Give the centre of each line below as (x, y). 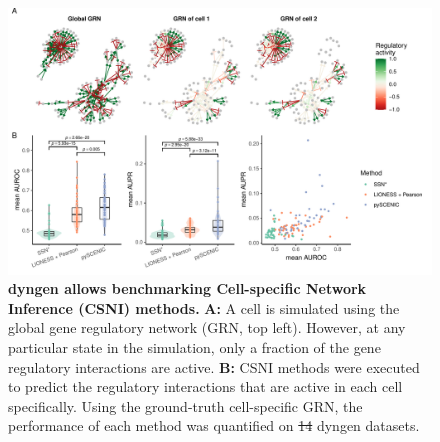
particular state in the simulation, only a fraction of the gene (194, 347)
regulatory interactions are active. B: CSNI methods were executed (214, 366)
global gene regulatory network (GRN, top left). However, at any (207, 327)
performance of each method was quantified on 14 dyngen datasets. (214, 425)
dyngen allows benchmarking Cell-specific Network (187, 288)
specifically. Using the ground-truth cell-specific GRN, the (185, 405)
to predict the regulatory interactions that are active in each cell (205, 386)
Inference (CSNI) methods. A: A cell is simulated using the (204, 307)
